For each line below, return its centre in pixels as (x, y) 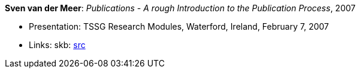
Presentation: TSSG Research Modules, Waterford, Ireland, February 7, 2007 (179, 26)
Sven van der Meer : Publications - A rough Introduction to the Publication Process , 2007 (180, 8)
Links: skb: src (57, 45)
